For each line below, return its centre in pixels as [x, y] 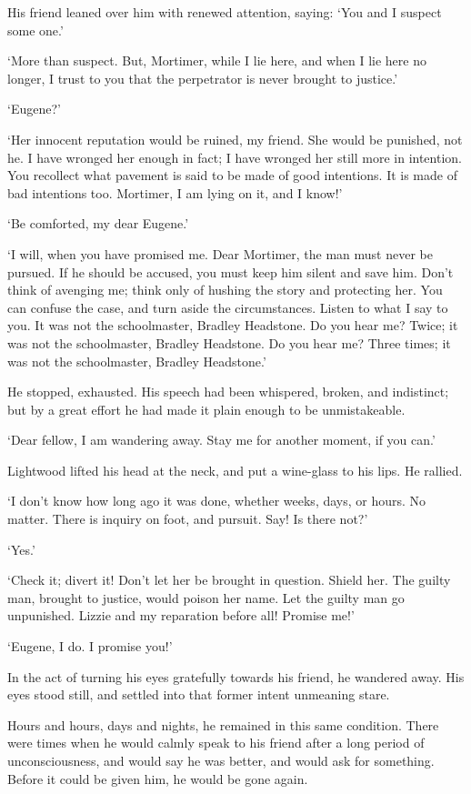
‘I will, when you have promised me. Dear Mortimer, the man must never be [220, 253]
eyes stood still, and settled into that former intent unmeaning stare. [199, 694]
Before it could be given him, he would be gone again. [158, 778]
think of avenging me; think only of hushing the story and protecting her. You [225, 290]
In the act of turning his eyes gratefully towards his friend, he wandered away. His [236, 676]
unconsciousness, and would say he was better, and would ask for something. [221, 760]
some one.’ [35, 30]
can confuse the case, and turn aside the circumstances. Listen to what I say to [228, 307]
